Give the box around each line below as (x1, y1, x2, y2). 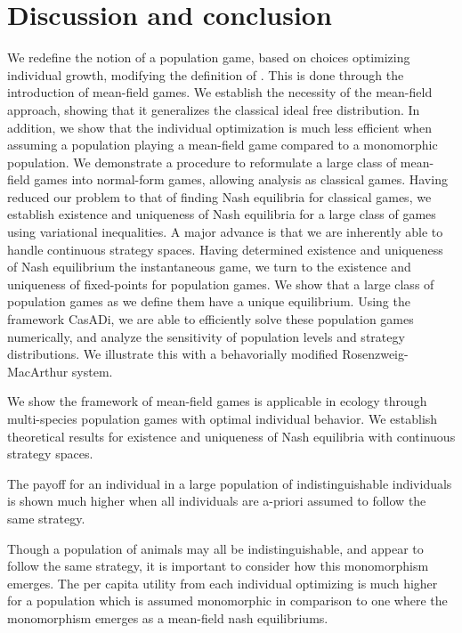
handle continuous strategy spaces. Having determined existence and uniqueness (7, 239, 443, 258)
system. (71, 361, 113, 380)
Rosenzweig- (342, 345, 409, 363)
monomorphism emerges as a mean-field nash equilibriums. (7, 608, 328, 627)
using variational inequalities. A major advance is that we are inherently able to (7, 223, 443, 241)
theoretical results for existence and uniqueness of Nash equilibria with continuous (7, 426, 456, 445)
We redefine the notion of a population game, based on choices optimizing (7, 48, 410, 67)
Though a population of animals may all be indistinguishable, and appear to (7, 539, 424, 557)
